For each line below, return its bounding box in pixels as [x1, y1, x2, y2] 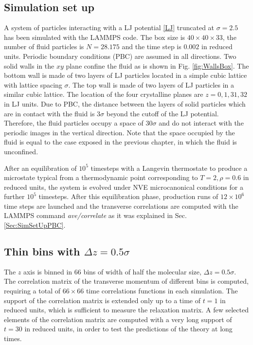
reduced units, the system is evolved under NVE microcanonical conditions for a [4, 182, 243, 192]
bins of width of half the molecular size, [83, 266, 201, 276]
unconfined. [4, 146, 38, 156]
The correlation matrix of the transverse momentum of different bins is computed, [4, 276, 249, 286]
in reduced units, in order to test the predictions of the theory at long [24, 324, 233, 334]
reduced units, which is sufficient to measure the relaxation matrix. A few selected [4, 305, 249, 315]
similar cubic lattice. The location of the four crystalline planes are [4, 89, 203, 99]
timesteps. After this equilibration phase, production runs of [38, 191, 218, 201]
